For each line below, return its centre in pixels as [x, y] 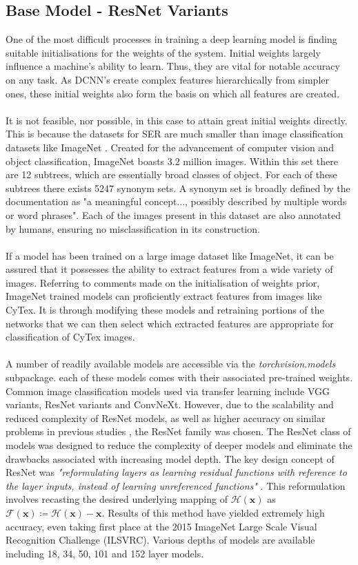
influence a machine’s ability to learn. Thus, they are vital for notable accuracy [173, 66]
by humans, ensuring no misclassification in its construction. [133, 228]
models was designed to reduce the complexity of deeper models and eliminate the [179, 445]
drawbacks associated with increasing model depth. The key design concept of [170, 458]
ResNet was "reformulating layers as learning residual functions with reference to [176, 472]
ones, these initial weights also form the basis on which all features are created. [173, 93]
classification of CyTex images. [70, 337]
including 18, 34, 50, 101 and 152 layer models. [105, 553]
